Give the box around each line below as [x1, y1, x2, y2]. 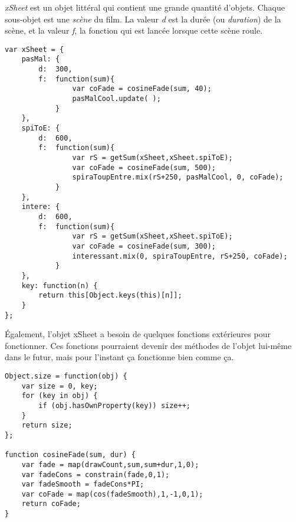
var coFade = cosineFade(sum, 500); [72, 163, 216, 172]
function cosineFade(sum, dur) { [5, 451, 136, 459]
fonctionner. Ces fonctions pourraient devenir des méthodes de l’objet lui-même [5, 339, 292, 351]
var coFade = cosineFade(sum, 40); [72, 84, 212, 93]
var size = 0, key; [21, 381, 98, 390]
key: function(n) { [21, 281, 98, 290]
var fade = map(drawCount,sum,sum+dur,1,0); [21, 460, 199, 469]
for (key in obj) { [21, 391, 98, 400]
